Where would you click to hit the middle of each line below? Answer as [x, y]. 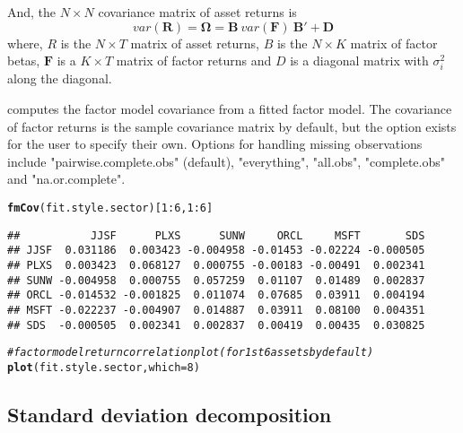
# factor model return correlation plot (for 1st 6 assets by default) [191, 353]
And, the [32, 12]
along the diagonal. [60, 78]
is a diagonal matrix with [359, 61]
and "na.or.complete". [66, 179]
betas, [24, 61]
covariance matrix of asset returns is [197, 12]
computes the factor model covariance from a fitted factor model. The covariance [230, 108]
